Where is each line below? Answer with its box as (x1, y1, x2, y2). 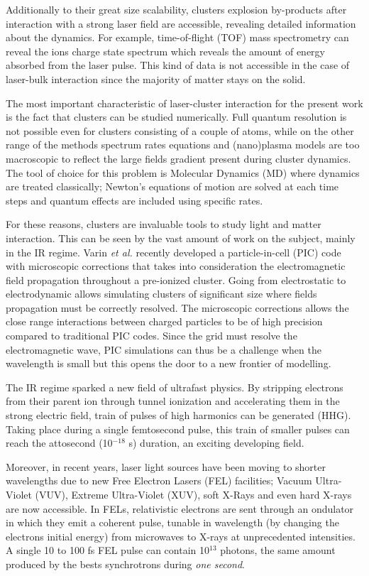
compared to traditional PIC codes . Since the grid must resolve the (6, 328, 297, 343)
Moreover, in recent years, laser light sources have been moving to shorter (6, 459, 326, 474)
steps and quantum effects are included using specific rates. (6, 192, 263, 207)
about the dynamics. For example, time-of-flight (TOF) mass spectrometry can (6, 30, 349, 45)
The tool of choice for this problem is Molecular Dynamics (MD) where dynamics (6, 165, 360, 180)
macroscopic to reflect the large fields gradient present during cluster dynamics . (6, 151, 351, 165)
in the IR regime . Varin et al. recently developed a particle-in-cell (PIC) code (6, 244, 341, 259)
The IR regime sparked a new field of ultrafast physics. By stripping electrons (6, 379, 343, 394)
